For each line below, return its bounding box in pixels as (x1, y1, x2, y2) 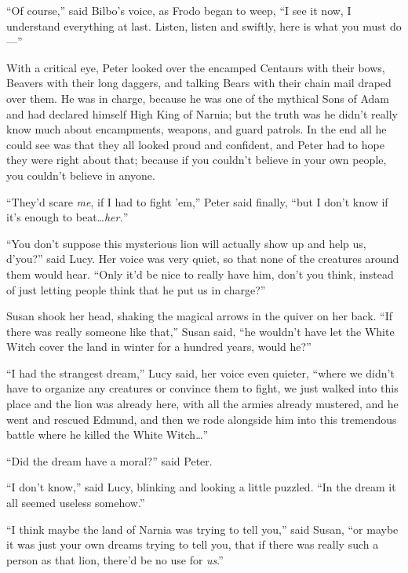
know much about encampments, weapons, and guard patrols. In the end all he (6, 121, 387, 137)
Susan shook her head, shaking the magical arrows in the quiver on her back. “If (6, 308, 393, 324)
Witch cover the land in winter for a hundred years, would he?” (6, 338, 311, 355)
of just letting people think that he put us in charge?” (6, 281, 266, 297)
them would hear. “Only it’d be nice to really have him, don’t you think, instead (6, 265, 394, 282)
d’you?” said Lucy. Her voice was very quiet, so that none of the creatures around (6, 250, 399, 267)
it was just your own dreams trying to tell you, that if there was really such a (6, 536, 379, 553)
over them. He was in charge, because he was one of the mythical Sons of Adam (6, 89, 389, 106)
